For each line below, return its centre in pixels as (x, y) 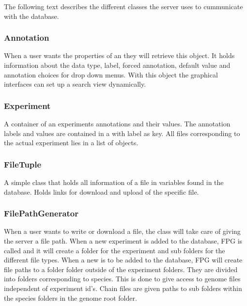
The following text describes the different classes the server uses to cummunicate (123, 6)
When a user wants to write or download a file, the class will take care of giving (122, 231)
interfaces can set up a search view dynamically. (75, 84)
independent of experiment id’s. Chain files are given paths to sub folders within (123, 288)
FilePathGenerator (41, 213)
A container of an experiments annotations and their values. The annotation (117, 123)
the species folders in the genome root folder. (70, 298)
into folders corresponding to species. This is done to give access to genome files (122, 279)
